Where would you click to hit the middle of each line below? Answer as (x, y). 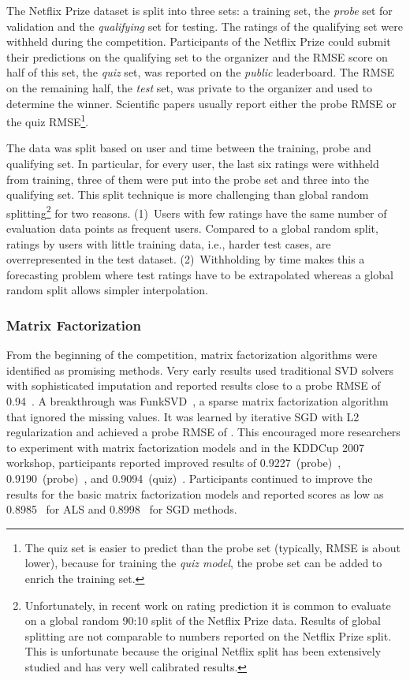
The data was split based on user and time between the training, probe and (189, 148)
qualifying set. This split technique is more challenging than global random (188, 194)
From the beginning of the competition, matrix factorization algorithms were (192, 355)
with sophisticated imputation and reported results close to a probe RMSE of (194, 385)
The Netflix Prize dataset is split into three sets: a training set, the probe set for (199, 10)
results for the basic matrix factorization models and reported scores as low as (195, 493)
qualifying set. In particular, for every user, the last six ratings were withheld (193, 163)
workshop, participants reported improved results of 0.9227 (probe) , (174, 463)
